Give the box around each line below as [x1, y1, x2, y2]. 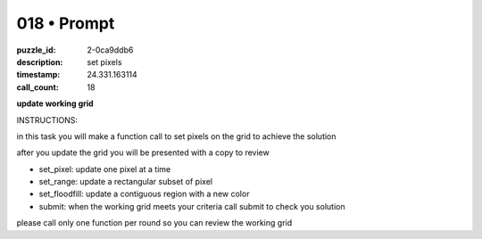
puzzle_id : [16, 45, 56, 55]
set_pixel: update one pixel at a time [38, 163, 171, 174]
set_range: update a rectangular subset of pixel [38, 177, 213, 187]
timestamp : [16, 70, 61, 80]
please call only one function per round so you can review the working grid [16, 218, 293, 228]
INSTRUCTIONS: [16, 114, 78, 125]
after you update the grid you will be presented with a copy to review [16, 147, 270, 158]
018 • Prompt [16, 13, 115, 33]
